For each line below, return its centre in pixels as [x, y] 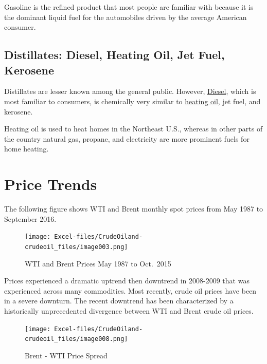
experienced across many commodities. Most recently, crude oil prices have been [130, 290]
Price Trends [51, 184]
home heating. [26, 149]
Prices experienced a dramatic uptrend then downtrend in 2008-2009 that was [127, 281]
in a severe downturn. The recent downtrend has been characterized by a [119, 301]
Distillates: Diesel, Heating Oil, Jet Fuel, [114, 55]
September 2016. [30, 218]
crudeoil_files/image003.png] [76, 247]
